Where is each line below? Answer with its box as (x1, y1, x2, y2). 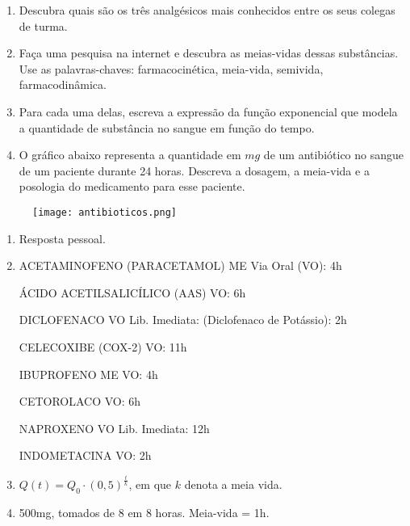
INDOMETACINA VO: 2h (19, 447, 152, 464)
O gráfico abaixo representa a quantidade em (19, 146, 241, 163)
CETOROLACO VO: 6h (19, 393, 141, 410)
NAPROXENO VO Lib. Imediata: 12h (19, 419, 210, 436)
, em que (128, 476, 172, 493)
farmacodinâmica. (19, 76, 107, 93)
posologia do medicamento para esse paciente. (19, 178, 245, 195)
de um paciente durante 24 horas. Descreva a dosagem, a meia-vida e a (19, 162, 370, 179)
